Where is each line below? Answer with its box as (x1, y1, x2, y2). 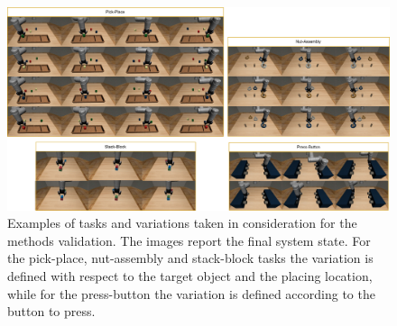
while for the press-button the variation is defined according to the (7, 284, 375, 303)
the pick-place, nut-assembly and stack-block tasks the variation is (7, 249, 374, 267)
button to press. (7, 302, 96, 321)
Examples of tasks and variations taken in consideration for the (7, 213, 357, 232)
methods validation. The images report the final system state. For (7, 231, 371, 249)
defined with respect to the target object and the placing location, (7, 267, 373, 285)
